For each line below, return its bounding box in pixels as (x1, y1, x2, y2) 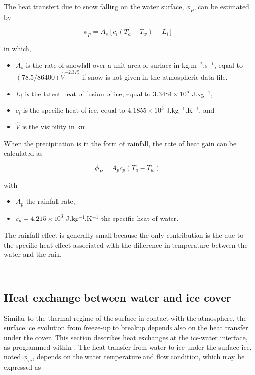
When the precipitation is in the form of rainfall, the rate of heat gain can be (4, 138, 237, 148)
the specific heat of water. (101, 213, 179, 223)
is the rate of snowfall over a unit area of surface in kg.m (26, 60, 197, 70)
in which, (4, 43, 31, 54)
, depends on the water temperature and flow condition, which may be (32, 351, 245, 362)
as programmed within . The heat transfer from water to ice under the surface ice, (4, 342, 252, 352)
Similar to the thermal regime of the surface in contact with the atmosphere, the (4, 312, 247, 323)
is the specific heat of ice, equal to (23, 105, 125, 115)
